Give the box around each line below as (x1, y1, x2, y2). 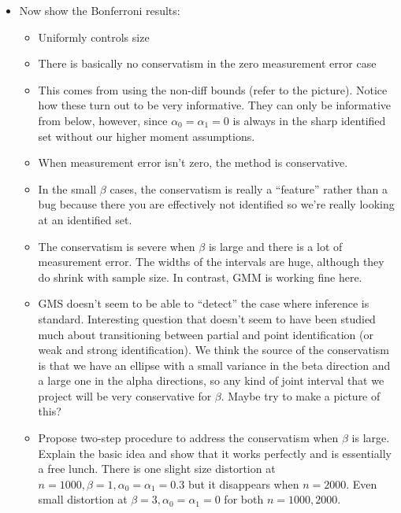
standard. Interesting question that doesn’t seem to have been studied (38, 310, 376, 327)
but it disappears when (188, 475, 299, 492)
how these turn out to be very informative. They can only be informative (38, 97, 392, 113)
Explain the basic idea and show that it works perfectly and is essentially (38, 445, 392, 461)
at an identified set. (38, 211, 132, 227)
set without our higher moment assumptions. (38, 127, 255, 144)
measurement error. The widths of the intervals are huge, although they (38, 253, 384, 270)
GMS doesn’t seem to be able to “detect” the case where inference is (38, 295, 369, 312)
